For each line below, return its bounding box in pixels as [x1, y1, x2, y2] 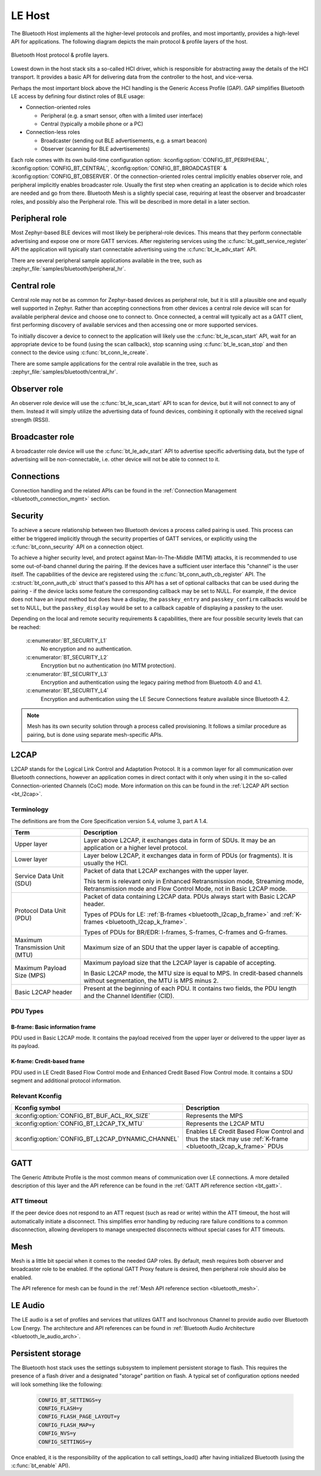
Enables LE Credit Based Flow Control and [185, 1128, 304, 1136]
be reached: [11, 623, 41, 631]
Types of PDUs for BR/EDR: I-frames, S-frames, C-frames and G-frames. [83, 928, 288, 936]
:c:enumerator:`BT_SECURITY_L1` [26, 637, 107, 644]
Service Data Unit [14, 872, 64, 880]
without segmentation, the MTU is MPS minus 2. [83, 977, 219, 985]
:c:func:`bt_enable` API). [11, 1462, 71, 1469]
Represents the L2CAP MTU [185, 1120, 265, 1128]
